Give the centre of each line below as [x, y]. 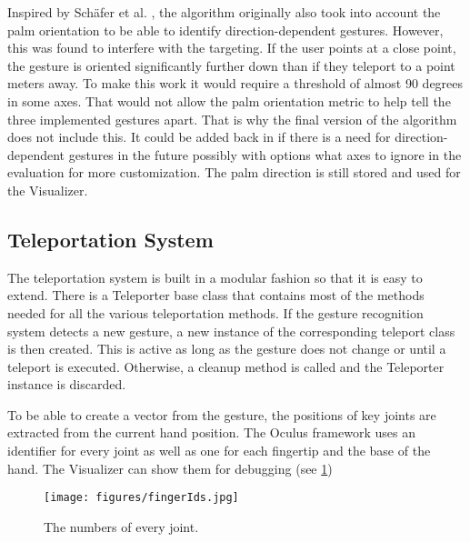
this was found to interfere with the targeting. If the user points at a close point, [232, 48]
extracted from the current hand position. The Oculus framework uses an [211, 432]
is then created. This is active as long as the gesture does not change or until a [227, 349]
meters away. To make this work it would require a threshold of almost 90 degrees [235, 83]
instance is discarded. [67, 384]
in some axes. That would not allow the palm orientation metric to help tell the [229, 100]
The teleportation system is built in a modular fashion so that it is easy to [215, 277]
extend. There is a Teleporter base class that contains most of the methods [216, 295]
